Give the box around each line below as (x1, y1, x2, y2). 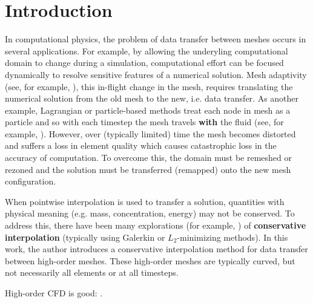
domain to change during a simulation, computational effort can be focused (5, 56, 284, 69)
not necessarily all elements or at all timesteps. (5, 266, 179, 279)
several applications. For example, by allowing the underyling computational (5, 44, 288, 57)
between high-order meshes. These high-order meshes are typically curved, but (5, 254, 295, 267)
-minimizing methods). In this (177, 230, 288, 243)
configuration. (5, 175, 56, 187)
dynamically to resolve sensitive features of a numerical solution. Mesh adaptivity (5, 68, 307, 80)
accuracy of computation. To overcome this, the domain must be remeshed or (5, 151, 292, 164)
